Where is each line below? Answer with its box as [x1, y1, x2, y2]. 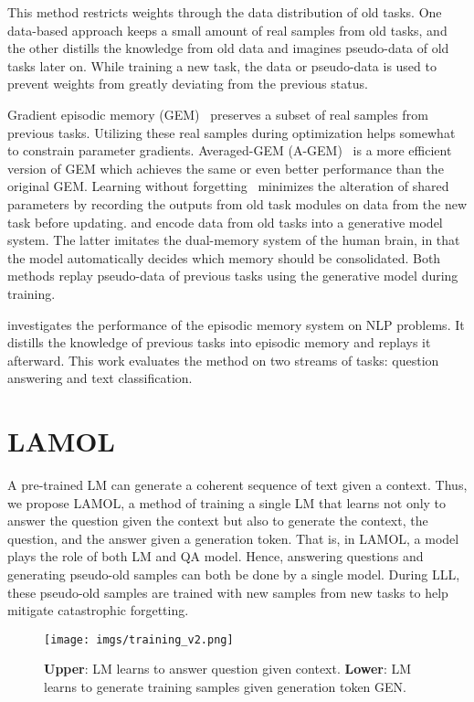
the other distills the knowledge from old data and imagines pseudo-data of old [7, 38, 449, 58]
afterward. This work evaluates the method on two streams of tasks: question [7, 350, 439, 369]
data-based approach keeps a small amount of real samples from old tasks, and [7, 20, 448, 39]
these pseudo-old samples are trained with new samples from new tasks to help [7, 582, 448, 601]
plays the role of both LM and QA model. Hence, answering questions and [7, 547, 424, 566]
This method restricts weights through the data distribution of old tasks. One [7, 3, 442, 21]
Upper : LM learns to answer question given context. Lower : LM [44, 659, 412, 678]
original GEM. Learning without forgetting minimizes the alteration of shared [7, 176, 449, 196]
